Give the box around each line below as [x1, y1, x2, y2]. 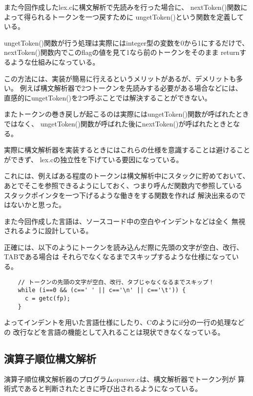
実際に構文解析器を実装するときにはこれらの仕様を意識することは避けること [4, 145, 250, 155]
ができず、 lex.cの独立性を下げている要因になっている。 [4, 154, 183, 164]
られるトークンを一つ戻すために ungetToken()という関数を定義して [30, 11, 244, 22]
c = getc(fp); [24, 295, 71, 302]
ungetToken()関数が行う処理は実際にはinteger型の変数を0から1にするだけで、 [4, 37, 249, 48]
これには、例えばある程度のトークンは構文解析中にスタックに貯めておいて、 [4, 171, 250, 181]
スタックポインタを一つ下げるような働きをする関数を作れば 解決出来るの [4, 190, 239, 200]
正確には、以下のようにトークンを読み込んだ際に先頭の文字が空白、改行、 [4, 242, 243, 252]
